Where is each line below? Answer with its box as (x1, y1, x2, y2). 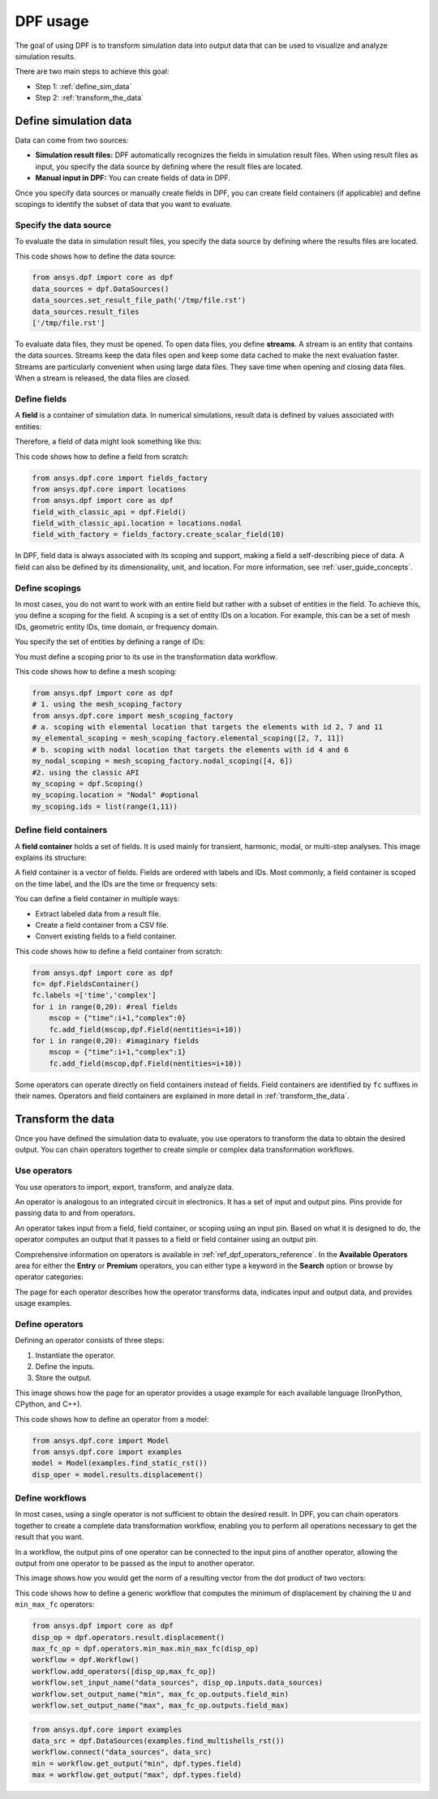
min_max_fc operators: (15, 1599, 95, 1609)
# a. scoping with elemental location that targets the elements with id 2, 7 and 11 (32, 723, 383, 732)
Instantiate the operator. (35, 1350, 116, 1360)
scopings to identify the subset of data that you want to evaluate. (15, 199, 233, 208)
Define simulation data (15, 114, 132, 127)
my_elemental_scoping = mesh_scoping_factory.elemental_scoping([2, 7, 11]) (32, 734, 345, 743)
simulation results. (15, 51, 76, 61)
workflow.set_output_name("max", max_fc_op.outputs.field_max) (32, 1700, 290, 1710)
